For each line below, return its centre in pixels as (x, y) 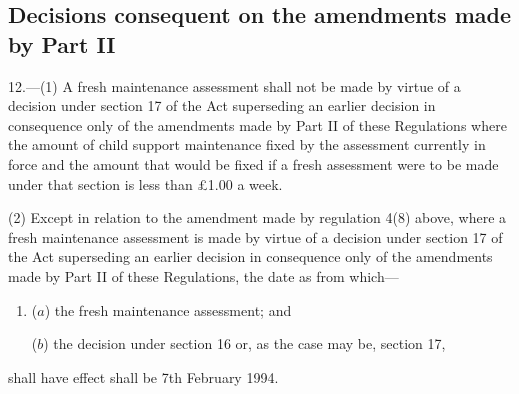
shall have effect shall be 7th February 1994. (143, 376)
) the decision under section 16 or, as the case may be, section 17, (244, 343)
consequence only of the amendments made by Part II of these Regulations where (257, 124)
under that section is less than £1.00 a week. (145, 183)
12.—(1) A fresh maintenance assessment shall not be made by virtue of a (234, 85)
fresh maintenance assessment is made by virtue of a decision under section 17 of (255, 236)
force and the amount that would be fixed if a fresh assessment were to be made (253, 163)
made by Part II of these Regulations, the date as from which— (203, 275)
